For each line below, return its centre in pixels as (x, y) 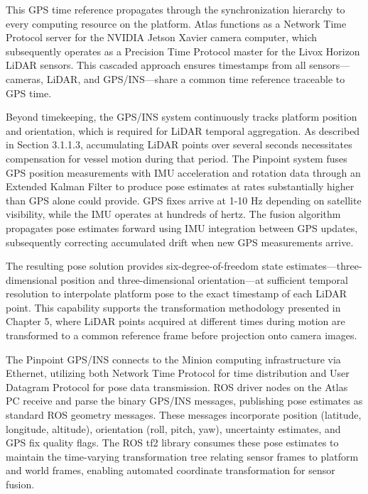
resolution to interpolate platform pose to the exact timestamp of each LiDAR (177, 293)
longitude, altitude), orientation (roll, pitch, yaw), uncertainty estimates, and (173, 428)
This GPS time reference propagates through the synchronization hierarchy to (175, 9)
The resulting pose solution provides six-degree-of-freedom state (145, 266)
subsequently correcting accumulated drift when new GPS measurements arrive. (180, 242)
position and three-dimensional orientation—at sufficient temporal (204, 279)
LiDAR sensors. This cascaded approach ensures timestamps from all (156, 65)
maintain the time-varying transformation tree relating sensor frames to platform (182, 456)
